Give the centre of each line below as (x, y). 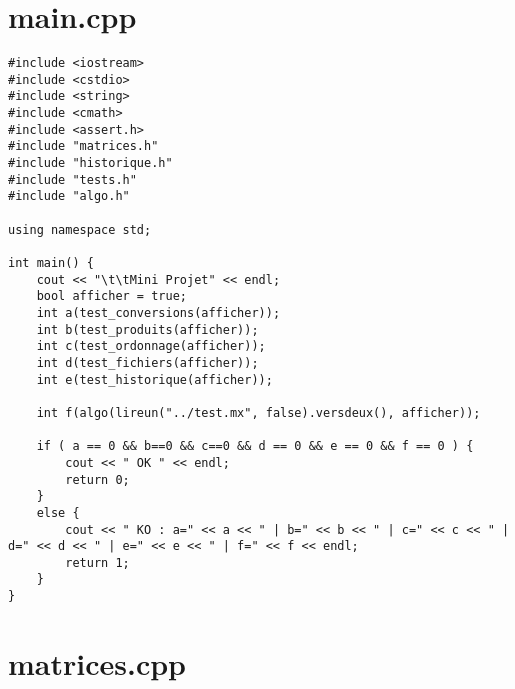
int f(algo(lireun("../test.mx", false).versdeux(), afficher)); (258, 412)
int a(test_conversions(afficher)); (158, 312)
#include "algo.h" (69, 196)
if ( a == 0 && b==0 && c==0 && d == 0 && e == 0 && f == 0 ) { (255, 446)
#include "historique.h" (90, 163)
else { (58, 512)
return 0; (97, 479)
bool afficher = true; (111, 296)
